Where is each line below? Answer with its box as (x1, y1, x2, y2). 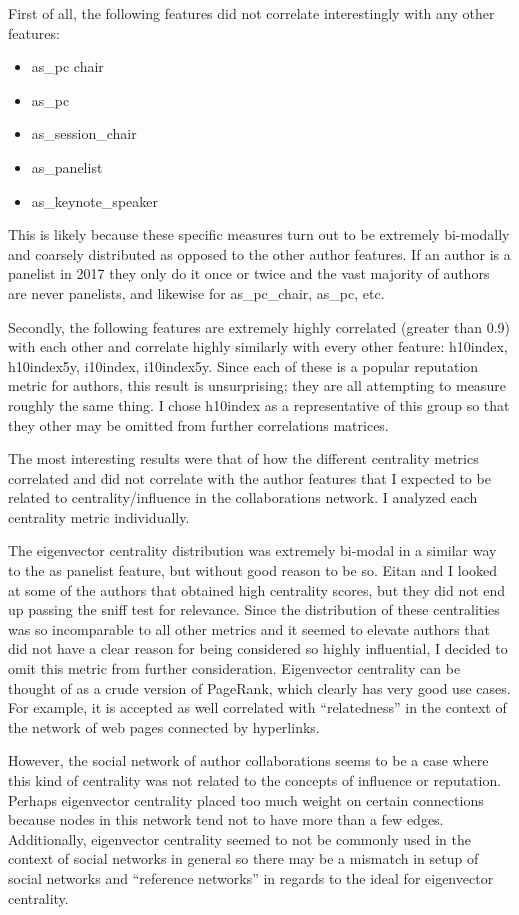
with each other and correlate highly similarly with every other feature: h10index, (8, 336, 508, 357)
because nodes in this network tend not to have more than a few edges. (8, 809, 444, 830)
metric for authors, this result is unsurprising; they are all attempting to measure (8, 375, 506, 396)
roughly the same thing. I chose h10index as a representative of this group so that (8, 394, 510, 415)
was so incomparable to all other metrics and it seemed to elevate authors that (8, 618, 490, 639)
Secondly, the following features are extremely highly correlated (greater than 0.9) (8, 316, 511, 337)
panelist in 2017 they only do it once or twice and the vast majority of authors (8, 263, 490, 284)
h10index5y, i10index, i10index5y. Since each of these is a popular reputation (8, 355, 479, 376)
